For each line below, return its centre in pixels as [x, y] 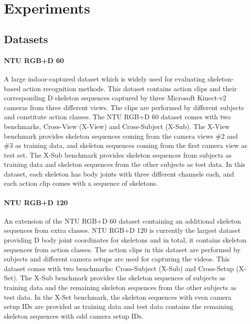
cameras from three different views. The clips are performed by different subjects [124, 107]
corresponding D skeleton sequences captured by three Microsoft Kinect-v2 [115, 98]
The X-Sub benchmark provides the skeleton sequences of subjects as [123, 278]
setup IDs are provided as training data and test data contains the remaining [119, 306]
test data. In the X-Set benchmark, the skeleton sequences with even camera [118, 297]
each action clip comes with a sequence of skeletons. [81, 183]
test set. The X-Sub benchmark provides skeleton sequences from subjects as [118, 154]
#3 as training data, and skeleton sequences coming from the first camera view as [126, 145]
